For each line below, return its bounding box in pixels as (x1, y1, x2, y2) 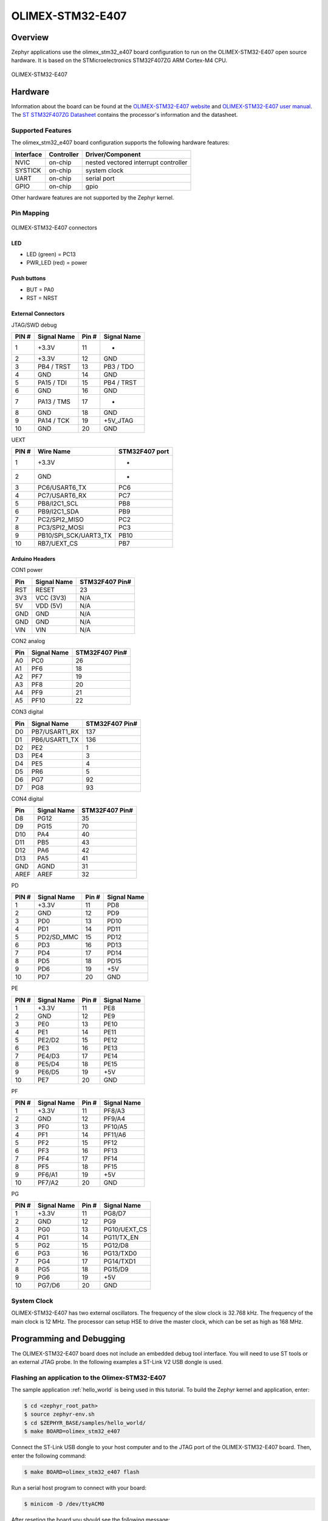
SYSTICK (15, 166, 42, 175)
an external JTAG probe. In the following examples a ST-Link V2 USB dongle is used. (11, 1358, 223, 1365)
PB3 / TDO (103, 362, 134, 371)
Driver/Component (85, 150, 141, 158)
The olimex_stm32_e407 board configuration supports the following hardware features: (11, 139, 230, 146)
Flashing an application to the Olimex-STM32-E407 (11, 1373, 166, 1382)
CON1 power (11, 566, 43, 574)
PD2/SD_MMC (37, 933, 79, 941)
